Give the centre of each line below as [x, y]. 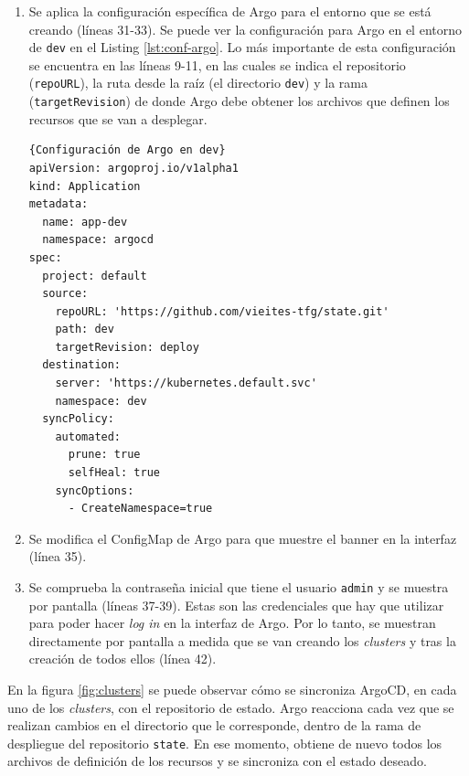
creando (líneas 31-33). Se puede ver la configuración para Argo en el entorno [245, 29]
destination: [82, 365]
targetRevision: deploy [127, 347]
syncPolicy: [78, 419]
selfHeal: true [114, 473]
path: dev [85, 330]
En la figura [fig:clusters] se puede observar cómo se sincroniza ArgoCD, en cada [232, 690]
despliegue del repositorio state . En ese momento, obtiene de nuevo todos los [225, 743]
